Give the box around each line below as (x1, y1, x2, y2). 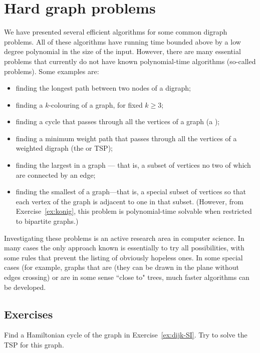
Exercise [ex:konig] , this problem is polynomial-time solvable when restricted (16, 206, 252, 216)
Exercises (4, 306, 53, 321)
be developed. (4, 281, 46, 292)
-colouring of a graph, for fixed (49, 99, 143, 110)
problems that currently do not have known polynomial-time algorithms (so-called (4, 56, 256, 66)
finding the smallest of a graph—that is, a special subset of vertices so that (16, 186, 246, 197)
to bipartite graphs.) (16, 216, 79, 226)
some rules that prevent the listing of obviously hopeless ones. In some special (4, 252, 243, 262)
